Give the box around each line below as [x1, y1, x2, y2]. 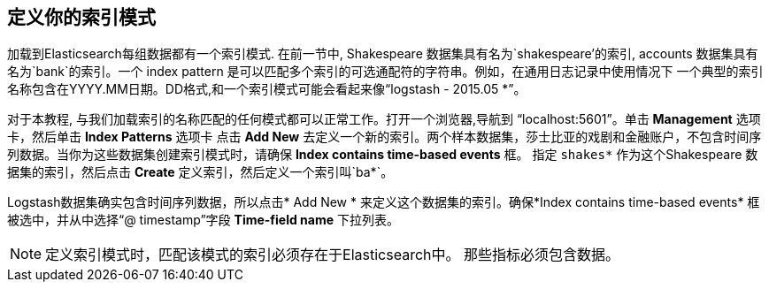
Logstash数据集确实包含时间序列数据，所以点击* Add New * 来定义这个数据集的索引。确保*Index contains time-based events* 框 [7, 194, 760, 210]
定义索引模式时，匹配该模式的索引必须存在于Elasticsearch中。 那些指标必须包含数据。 [45, 246, 620, 264]
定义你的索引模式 [7, 6, 156, 28]
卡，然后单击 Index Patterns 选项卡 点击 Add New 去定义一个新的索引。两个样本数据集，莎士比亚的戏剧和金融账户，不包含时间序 [7, 129, 762, 145]
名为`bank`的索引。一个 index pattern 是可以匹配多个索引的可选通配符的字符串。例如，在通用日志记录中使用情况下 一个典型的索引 [7, 64, 764, 80]
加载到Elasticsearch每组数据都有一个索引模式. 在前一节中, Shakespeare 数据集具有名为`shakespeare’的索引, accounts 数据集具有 [7, 46, 758, 62]
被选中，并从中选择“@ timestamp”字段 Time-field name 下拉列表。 [7, 212, 399, 228]
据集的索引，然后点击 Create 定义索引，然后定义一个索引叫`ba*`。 [7, 164, 394, 180]
